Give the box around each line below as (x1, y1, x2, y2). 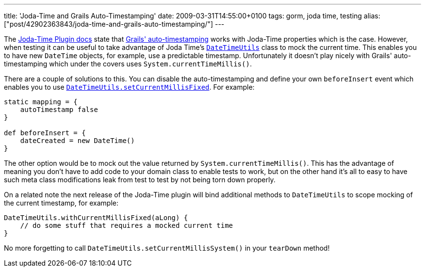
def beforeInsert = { (4, 129, 86, 137)
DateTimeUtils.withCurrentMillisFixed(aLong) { (4, 214, 188, 222)
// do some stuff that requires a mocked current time (20, 222, 233, 229)
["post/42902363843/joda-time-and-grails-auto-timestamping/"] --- (4, 20, 225, 28)
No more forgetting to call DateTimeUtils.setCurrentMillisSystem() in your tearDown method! (4, 244, 330, 252)
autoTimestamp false (20, 106, 98, 113)
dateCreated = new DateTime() (20, 137, 135, 144)
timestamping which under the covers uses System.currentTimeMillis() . (4, 60, 252, 68)
